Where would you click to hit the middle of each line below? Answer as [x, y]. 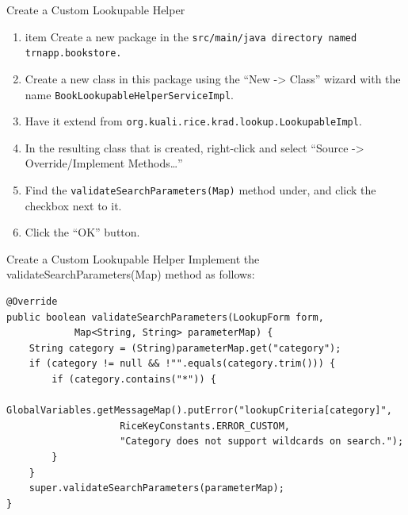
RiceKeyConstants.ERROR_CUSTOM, [205, 426]
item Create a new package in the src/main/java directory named [191, 36]
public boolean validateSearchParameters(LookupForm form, [165, 317]
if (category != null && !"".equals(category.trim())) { [182, 364]
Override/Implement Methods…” [104, 163]
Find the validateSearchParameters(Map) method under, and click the [200, 190]
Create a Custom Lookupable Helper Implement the [133, 258]
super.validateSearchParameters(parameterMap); [156, 488]
